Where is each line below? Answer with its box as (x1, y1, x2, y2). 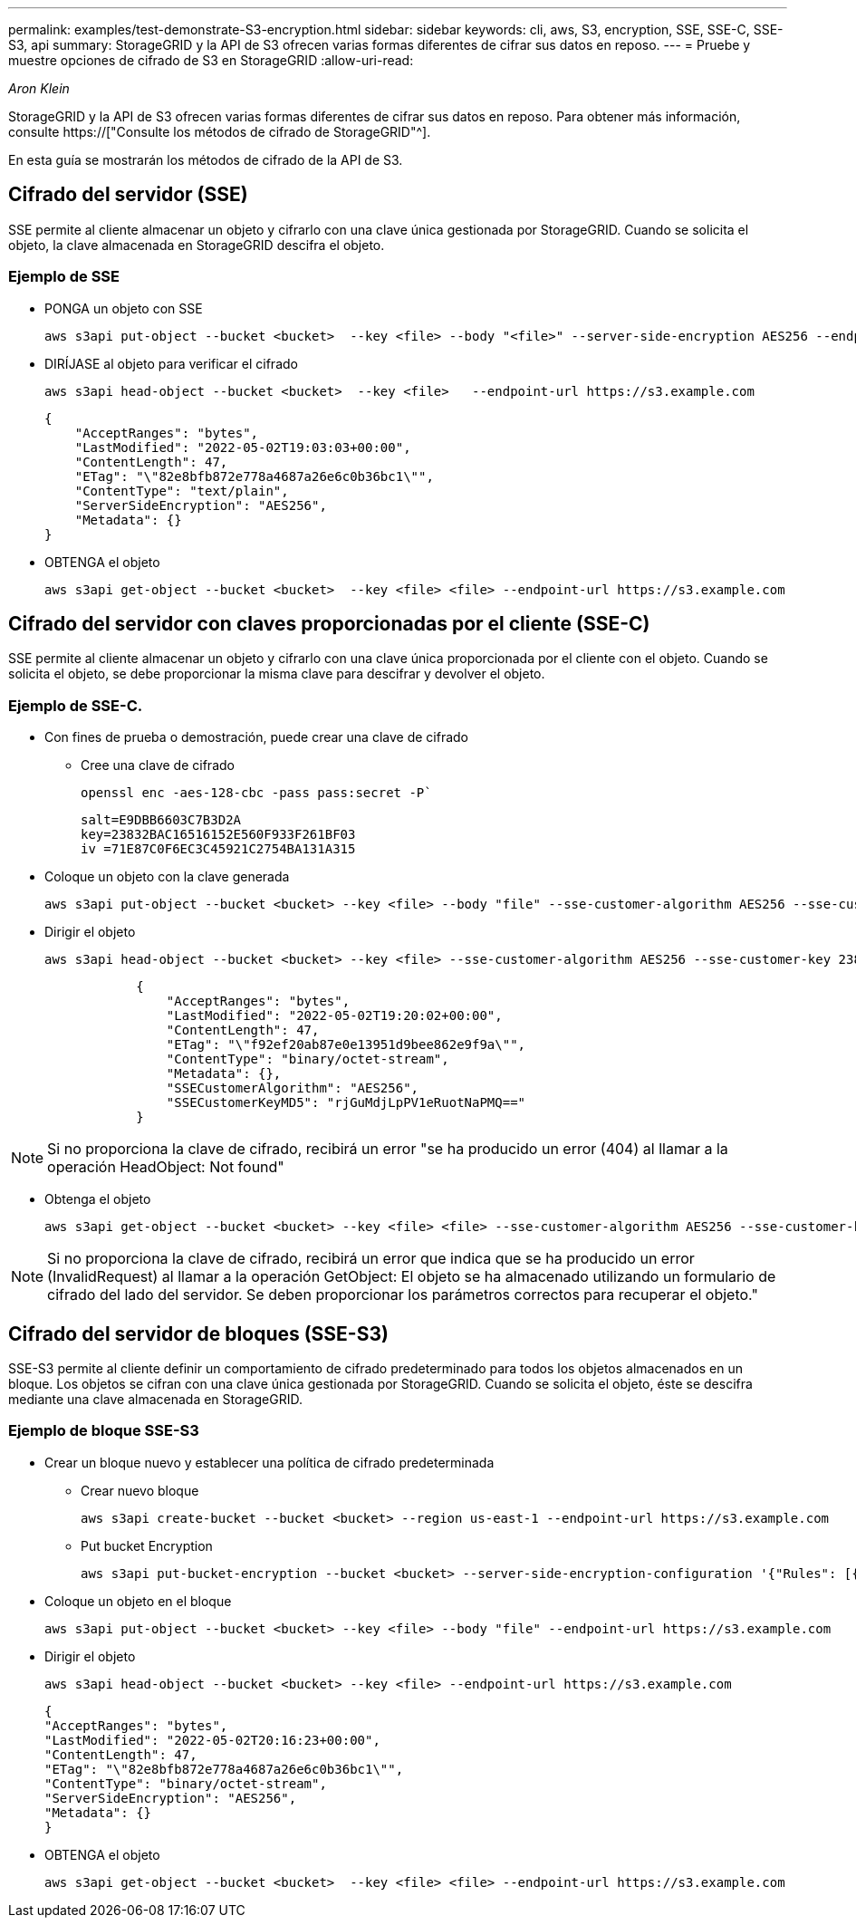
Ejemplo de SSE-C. (8, 696, 143, 715)
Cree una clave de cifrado (81, 757, 235, 774)
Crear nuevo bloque (81, 1482, 199, 1498)
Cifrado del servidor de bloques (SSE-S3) (8, 1322, 389, 1345)
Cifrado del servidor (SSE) (8, 183, 248, 207)
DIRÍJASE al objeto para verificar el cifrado (44, 355, 298, 371)
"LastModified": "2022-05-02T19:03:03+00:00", (74, 439, 411, 455)
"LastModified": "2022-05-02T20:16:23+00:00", (44, 1732, 380, 1747)
